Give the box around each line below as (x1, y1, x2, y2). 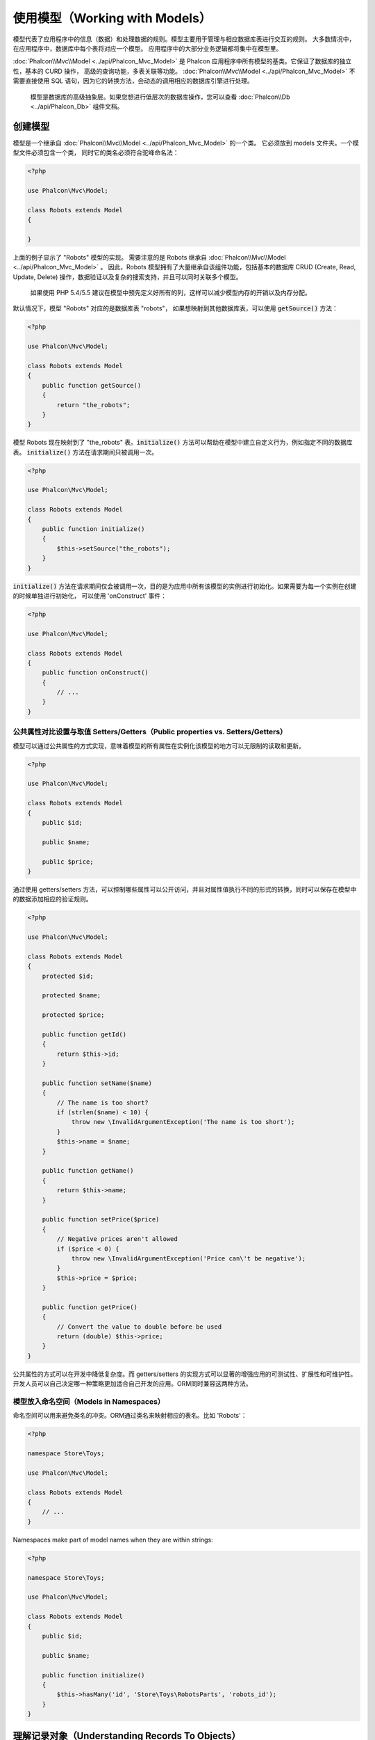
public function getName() (42, 1166, 135, 1175)
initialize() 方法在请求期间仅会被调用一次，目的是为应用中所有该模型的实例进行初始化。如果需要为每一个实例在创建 (12, 582, 357, 590)
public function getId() (42, 1030, 127, 1038)
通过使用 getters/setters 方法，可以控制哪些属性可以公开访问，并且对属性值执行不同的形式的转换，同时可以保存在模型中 (12, 885, 357, 894)
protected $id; (42, 972, 94, 980)
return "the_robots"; (56, 401, 131, 409)
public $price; (42, 857, 94, 866)
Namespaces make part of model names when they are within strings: (12, 1535, 213, 1544)
